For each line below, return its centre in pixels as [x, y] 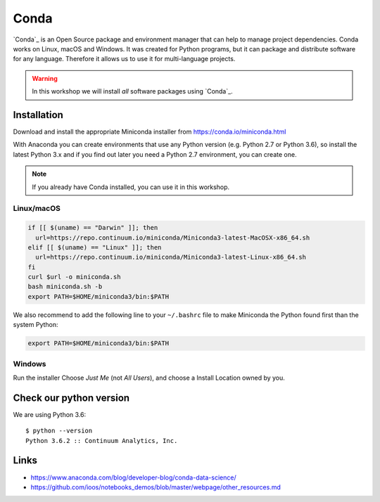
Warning [45, 78]
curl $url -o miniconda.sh [74, 277]
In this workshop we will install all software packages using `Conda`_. [132, 91]
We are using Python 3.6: [50, 414]
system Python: [36, 325]
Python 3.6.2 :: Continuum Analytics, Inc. [102, 440]
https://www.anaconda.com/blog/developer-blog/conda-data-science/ [133, 477]
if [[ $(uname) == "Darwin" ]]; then [93, 228]
